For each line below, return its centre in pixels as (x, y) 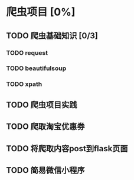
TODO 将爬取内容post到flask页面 (67, 149)
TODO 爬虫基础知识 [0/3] (52, 36)
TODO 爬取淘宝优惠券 (45, 127)
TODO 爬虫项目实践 (42, 104)
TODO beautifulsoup (36, 68)
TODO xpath (24, 84)
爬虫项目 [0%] (41, 12)
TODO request (27, 52)
